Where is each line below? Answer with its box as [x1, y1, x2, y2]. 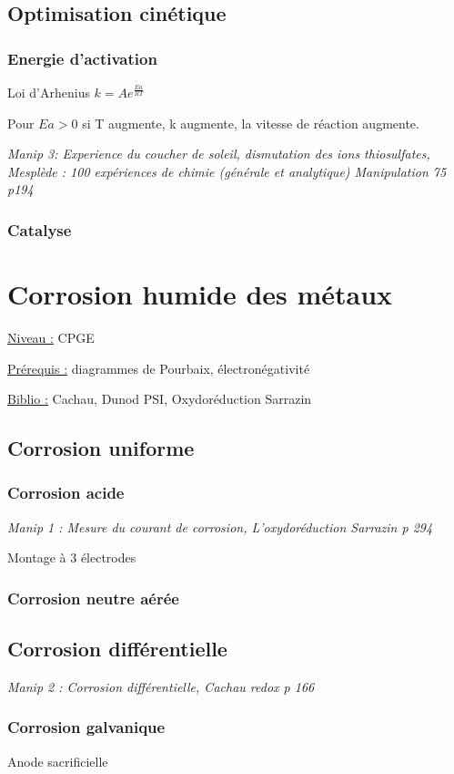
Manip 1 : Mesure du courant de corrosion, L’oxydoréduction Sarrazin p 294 [7, 517, 433, 536]
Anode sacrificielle [7, 751, 108, 770]
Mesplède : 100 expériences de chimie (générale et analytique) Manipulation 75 [7, 161, 447, 181]
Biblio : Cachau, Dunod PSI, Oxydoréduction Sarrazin [7, 389, 312, 408]
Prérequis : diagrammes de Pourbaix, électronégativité [7, 358, 310, 377]
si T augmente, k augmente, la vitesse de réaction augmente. [82, 113, 419, 132]
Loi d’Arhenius [7, 83, 90, 101]
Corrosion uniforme [7, 434, 195, 462]
